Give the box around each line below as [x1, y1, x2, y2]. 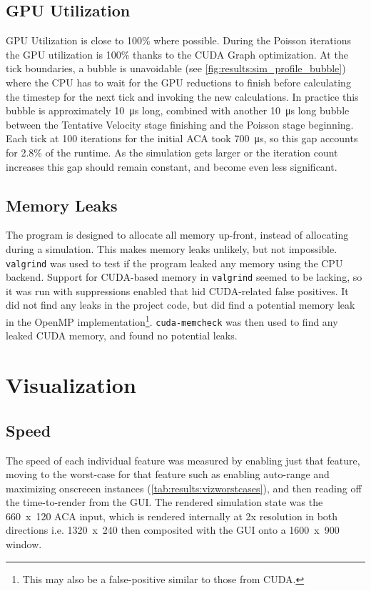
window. [6, 537, 42, 552]
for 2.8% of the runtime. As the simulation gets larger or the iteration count [6, 144, 338, 159]
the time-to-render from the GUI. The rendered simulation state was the [6, 495, 323, 510]
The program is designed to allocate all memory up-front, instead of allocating [6, 227, 349, 242]
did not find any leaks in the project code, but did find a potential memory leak [6, 297, 355, 312]
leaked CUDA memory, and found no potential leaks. [6, 328, 238, 343]
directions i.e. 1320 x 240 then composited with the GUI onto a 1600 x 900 [6, 522, 340, 537]
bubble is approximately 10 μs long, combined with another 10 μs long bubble [6, 103, 350, 118]
